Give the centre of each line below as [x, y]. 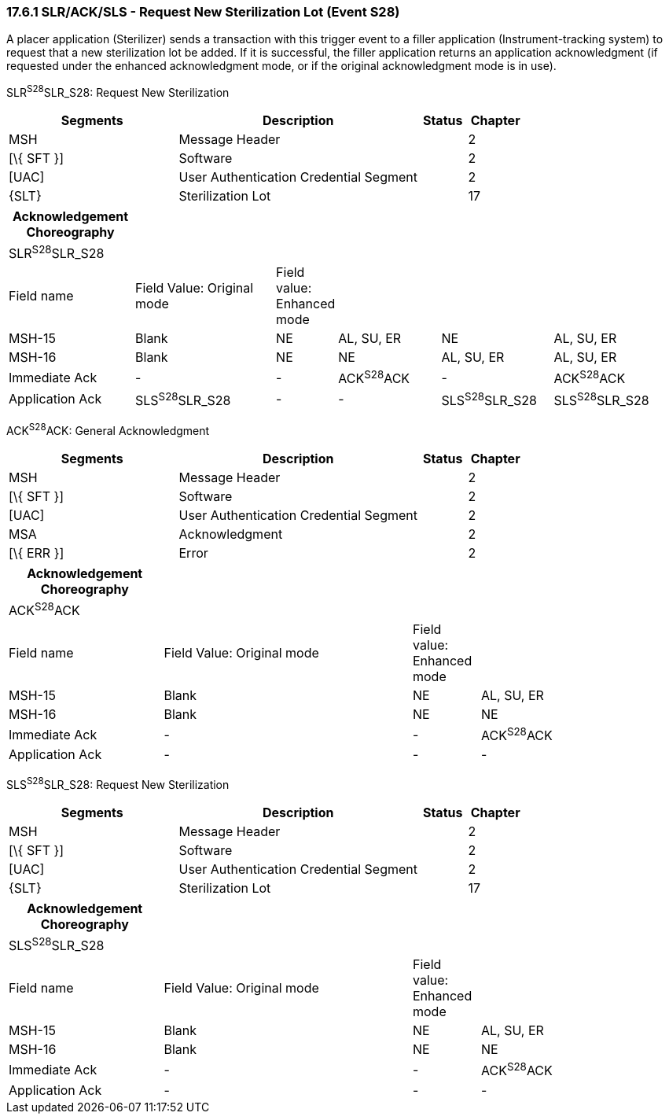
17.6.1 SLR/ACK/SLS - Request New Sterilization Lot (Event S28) [203, 12]
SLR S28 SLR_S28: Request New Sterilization [118, 92]
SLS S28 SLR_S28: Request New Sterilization [118, 783]
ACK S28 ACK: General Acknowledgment [108, 429]
